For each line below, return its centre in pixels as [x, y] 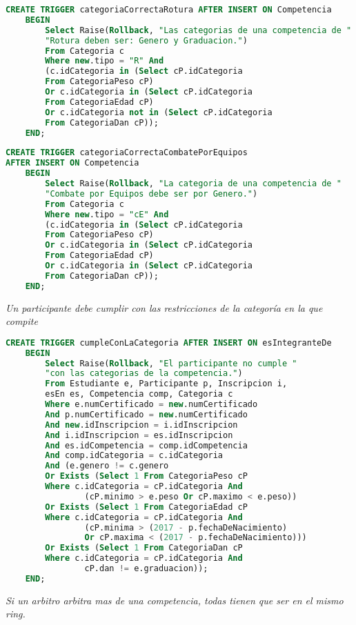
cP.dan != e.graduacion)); [146, 569]
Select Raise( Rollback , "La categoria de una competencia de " [193, 183]
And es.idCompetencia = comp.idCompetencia [146, 445]
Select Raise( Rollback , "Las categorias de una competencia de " [198, 30]
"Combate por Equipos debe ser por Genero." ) [151, 194]
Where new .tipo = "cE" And [107, 214]
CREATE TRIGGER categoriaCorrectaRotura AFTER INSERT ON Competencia [169, 10]
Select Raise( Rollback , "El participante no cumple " [171, 363]
